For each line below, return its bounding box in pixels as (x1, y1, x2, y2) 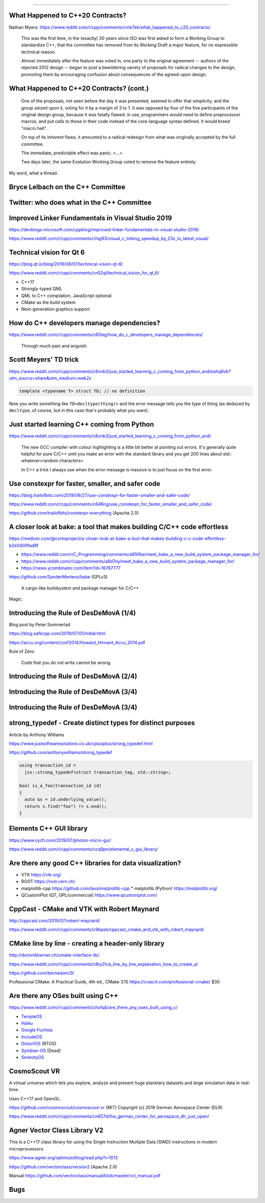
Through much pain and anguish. (21, 343, 88, 349)
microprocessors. (9, 1146, 45, 1151)
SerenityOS (21, 1055, 44, 1060)
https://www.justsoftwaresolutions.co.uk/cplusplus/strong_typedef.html (9, 740, 153, 746)
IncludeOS (21, 1034, 42, 1039)
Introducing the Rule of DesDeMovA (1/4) (9, 609, 136, 617)
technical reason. (21, 49, 56, 55)
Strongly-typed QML (21, 286, 63, 292)
